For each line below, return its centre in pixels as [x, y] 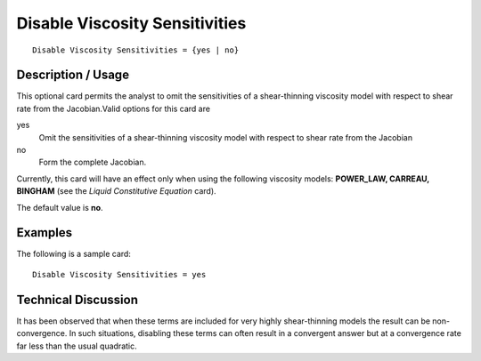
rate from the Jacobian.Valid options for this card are [114, 108]
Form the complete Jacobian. [93, 162]
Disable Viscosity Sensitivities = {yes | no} [136, 50]
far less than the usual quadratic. [77, 346]
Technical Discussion [77, 299]
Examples [45, 233]
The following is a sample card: [73, 254]
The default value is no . [60, 207]
